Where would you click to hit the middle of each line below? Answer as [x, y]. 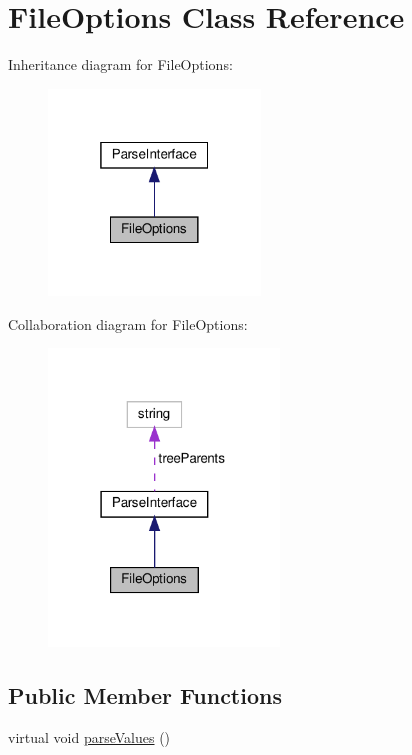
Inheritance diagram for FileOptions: [120, 64]
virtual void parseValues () [89, 736]
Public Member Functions [145, 694]
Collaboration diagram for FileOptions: [128, 323]
